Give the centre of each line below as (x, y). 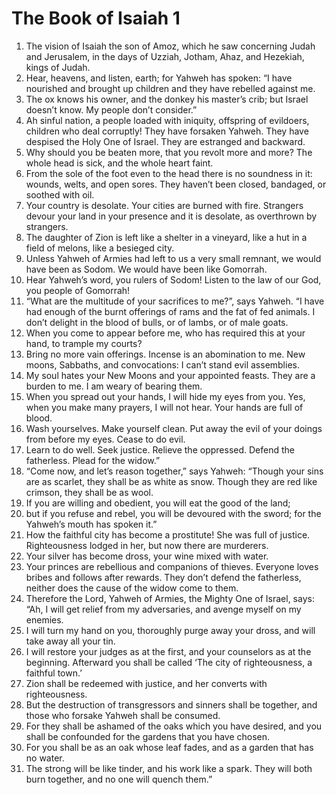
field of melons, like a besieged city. (100, 248)
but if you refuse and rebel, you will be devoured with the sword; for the (173, 513)
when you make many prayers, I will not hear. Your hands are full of (164, 407)
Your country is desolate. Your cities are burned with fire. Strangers (164, 205)
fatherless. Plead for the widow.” (93, 460)
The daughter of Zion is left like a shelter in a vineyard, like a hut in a (166, 237)
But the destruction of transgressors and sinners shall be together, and (171, 704)
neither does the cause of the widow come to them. (132, 588)
